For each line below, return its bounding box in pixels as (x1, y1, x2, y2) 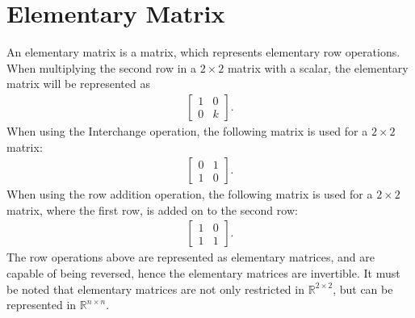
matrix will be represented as (6, 75, 150, 92)
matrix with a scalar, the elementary (227, 59, 409, 76)
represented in (6, 296, 77, 313)
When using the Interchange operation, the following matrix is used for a (6, 122, 368, 139)
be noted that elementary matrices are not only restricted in (6, 280, 304, 297)
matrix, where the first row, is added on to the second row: (6, 201, 298, 218)
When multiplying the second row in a (6, 59, 197, 76)
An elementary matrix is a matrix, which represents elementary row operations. (6, 44, 400, 61)
